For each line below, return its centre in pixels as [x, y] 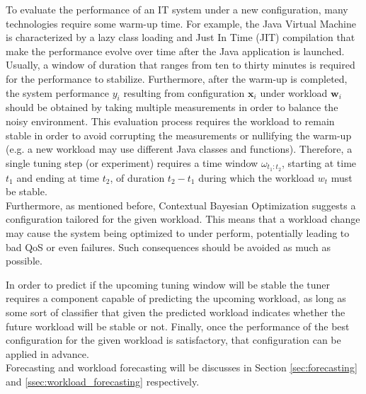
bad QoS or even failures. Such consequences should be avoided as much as [168, 247]
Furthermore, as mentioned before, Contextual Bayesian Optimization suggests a [181, 205]
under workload [294, 92]
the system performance [58, 92]
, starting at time [319, 162]
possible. [24, 261]
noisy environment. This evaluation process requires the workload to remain [170, 121]
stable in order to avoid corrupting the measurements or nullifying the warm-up [179, 135]
